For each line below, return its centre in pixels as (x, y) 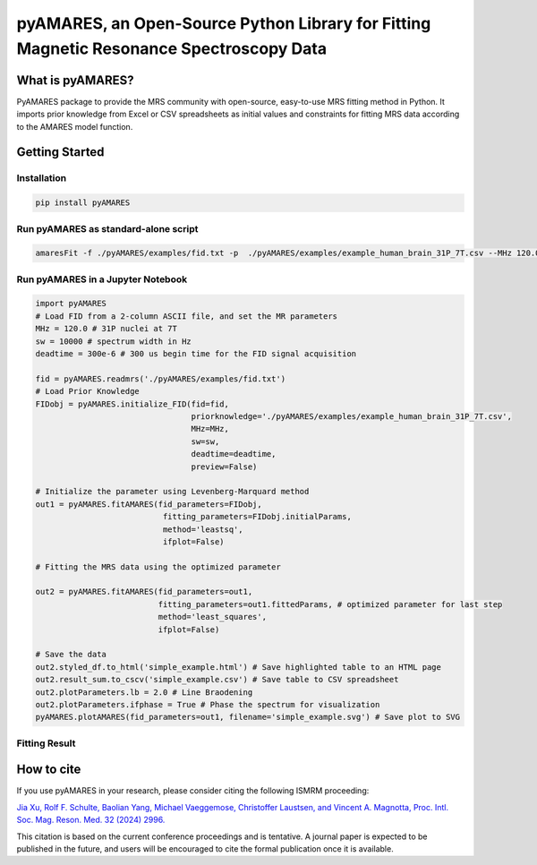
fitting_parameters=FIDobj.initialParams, (257, 517)
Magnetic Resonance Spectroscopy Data (171, 48)
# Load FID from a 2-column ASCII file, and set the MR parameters (187, 316)
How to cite (49, 770)
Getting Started (60, 152)
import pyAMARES (71, 304)
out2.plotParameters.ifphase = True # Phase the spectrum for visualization (208, 704)
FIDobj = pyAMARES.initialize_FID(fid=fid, (132, 404)
